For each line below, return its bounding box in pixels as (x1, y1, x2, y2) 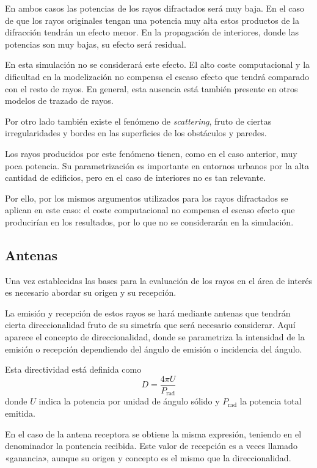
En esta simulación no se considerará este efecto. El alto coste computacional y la (5, 58, 310, 71)
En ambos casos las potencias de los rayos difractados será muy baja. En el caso (5, 2, 305, 14)
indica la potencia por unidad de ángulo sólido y (38, 395, 220, 408)
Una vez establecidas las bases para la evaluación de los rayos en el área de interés (5, 274, 313, 287)
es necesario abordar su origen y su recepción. (5, 286, 177, 299)
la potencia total (239, 395, 302, 408)
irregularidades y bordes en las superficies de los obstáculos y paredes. (5, 126, 267, 139)
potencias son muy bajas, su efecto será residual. (5, 37, 186, 50)
